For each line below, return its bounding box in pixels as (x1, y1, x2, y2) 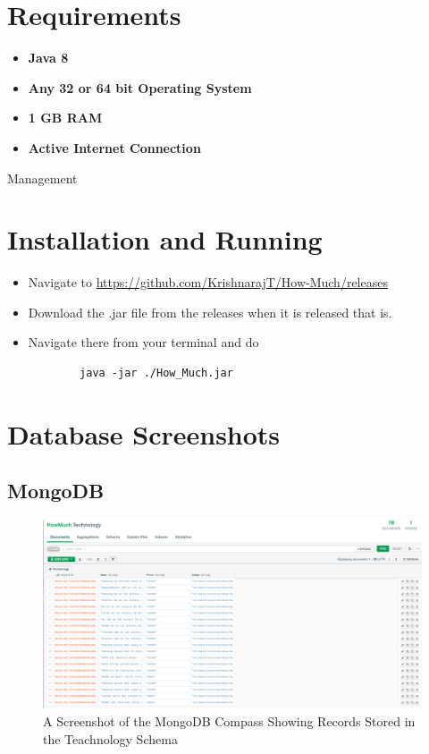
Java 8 (28, 48, 69, 67)
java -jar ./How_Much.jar (80, 367, 233, 379)
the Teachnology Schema (43, 729, 178, 748)
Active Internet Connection (28, 138, 201, 157)
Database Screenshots (7, 415, 281, 452)
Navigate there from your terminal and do (28, 333, 259, 352)
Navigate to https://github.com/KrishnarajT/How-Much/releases (28, 273, 388, 292)
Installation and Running (7, 221, 323, 258)
